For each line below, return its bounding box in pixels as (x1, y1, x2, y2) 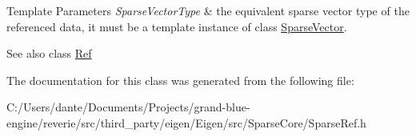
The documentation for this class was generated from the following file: (6, 71, 354, 88)
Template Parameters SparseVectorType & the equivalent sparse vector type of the (6, 2, 410, 18)
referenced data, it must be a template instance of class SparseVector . (6, 18, 347, 34)
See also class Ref (6, 45, 92, 62)
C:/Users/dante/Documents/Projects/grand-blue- (6, 99, 250, 115)
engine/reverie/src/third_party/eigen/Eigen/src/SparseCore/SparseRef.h (6, 114, 366, 131)
